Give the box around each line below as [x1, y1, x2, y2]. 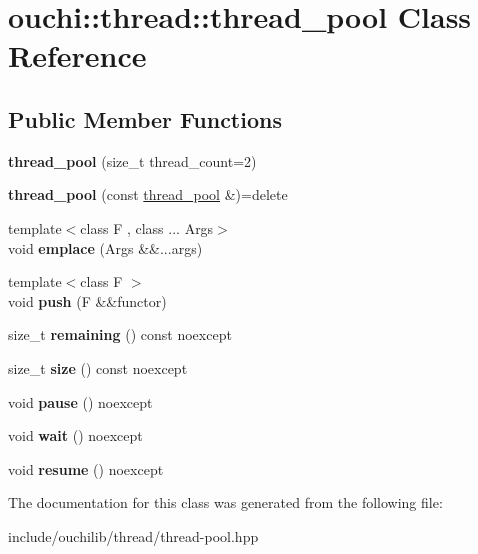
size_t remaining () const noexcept [8, 324, 232, 345]
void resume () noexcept [8, 458, 164, 479]
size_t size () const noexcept [8, 357, 188, 378]
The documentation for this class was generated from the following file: [8, 492, 443, 513]
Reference [8, 35, 147, 76]
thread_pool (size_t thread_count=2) [8, 150, 257, 171]
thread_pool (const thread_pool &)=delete [8, 184, 288, 205]
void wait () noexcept [8, 425, 143, 446]
